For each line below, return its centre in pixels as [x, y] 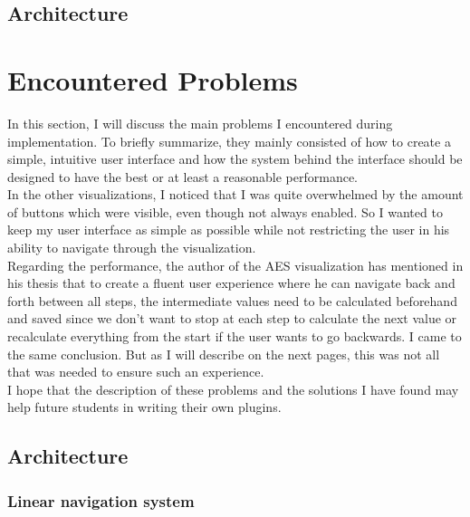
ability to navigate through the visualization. [132, 248]
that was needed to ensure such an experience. [136, 372]
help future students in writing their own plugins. [144, 407]
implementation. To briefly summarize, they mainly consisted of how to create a [229, 141]
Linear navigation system [101, 500]
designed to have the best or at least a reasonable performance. [182, 176]
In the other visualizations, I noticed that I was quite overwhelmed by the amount [235, 194]
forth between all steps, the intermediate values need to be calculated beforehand [232, 300]
